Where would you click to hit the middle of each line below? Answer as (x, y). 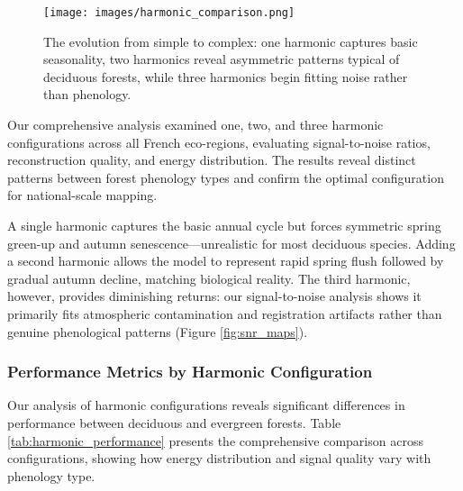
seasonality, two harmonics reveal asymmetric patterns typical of (222, 59)
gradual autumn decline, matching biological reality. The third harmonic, (209, 278)
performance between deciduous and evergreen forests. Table (174, 422)
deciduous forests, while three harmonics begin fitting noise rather (226, 76)
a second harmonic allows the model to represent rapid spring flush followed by (226, 261)
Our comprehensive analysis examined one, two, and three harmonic (195, 125)
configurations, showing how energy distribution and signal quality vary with (219, 458)
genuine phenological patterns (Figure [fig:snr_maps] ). (158, 331)
